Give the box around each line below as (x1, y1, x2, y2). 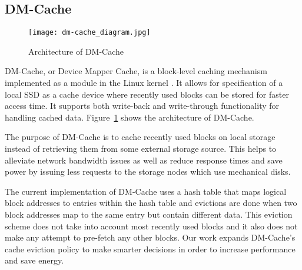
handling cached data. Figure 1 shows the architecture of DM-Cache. (5, 111, 254, 123)
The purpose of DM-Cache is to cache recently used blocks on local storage (5, 131, 276, 143)
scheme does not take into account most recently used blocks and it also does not (5, 219, 298, 232)
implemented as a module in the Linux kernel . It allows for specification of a (5, 76, 283, 89)
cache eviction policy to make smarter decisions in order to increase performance (5, 242, 296, 255)
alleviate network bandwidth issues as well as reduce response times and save (5, 154, 283, 166)
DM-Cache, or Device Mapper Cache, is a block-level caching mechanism (5, 65, 267, 77)
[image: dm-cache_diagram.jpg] (28, 28, 151, 37)
